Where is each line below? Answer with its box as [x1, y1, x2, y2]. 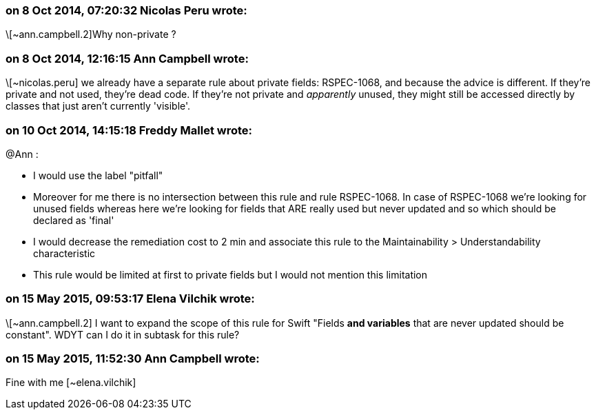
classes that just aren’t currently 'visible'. [6, 100, 191, 112]
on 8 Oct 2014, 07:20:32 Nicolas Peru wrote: [6, 3, 247, 17]
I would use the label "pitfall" [33, 169, 163, 181]
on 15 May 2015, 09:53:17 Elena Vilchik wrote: [6, 292, 255, 306]
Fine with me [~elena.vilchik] [6, 376, 136, 389]
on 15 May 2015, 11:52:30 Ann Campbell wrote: [6, 352, 260, 365]
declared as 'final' [33, 214, 114, 226]
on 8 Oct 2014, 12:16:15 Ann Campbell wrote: [6, 51, 249, 65]
